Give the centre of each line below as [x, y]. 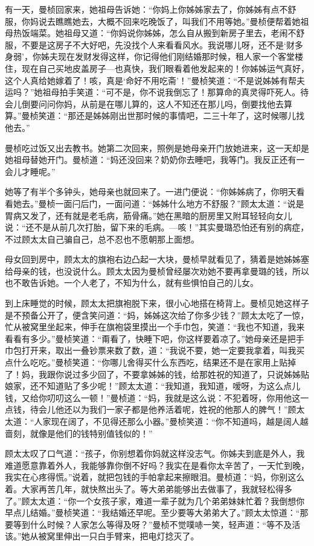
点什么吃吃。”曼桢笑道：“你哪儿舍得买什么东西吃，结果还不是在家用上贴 [146, 362]
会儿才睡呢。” [30, 171]
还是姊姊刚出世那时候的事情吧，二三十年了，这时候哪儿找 [191, 116]
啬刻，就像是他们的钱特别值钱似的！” [79, 433]
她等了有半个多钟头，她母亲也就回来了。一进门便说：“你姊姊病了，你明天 [151, 192]
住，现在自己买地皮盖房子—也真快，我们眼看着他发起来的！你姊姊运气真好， [157, 68]
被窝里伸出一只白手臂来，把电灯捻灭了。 [119, 536]
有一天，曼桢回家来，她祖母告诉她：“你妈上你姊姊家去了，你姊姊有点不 [146, 9]
